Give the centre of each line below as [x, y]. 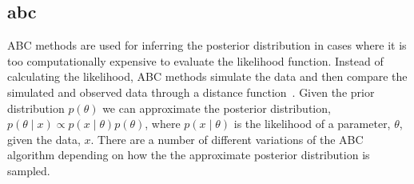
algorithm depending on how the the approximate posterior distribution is [189, 155]
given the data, [44, 139]
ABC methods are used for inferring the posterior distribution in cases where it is [207, 45]
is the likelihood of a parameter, [312, 124]
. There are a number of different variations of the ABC [227, 139]
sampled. [29, 170]
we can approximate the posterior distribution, [217, 108]
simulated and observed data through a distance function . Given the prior [191, 92]
